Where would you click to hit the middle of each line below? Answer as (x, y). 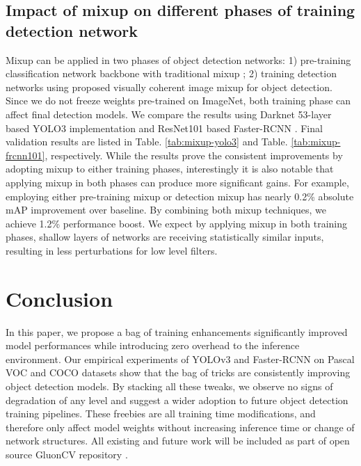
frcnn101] (25, 155)
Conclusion (59, 298)
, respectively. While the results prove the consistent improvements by (194, 155)
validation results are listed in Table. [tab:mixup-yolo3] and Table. (147, 142)
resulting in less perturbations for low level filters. (112, 250)
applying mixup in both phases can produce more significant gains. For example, (177, 182)
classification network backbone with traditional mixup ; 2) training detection (171, 73)
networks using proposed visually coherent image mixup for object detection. (169, 87)
